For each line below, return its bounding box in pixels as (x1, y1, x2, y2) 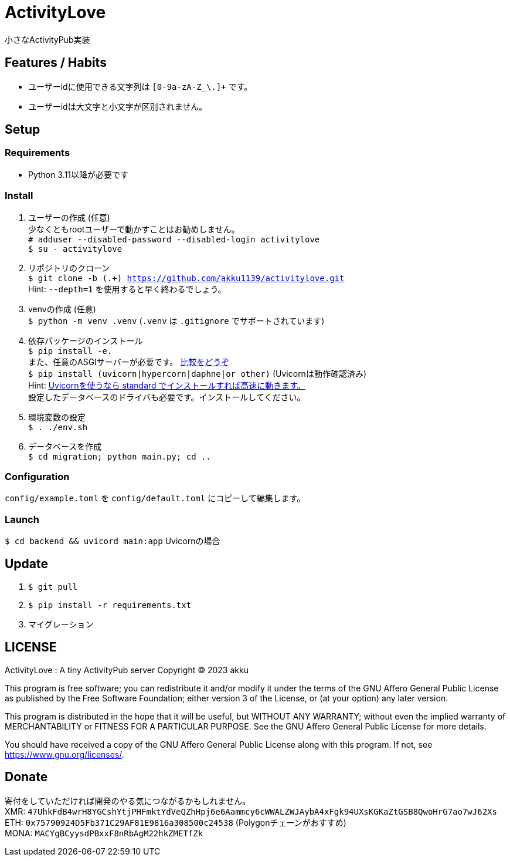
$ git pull (28, 582, 78, 592)
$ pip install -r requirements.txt (28, 600, 192, 610)
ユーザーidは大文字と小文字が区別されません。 (28, 101, 208, 112)
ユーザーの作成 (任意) (28, 212, 110, 222)
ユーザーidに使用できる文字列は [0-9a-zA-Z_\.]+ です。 (28, 81, 253, 92)
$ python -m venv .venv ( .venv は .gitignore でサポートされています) (28, 315, 325, 326)
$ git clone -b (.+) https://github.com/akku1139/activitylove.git (28, 273, 345, 283)
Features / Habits (5, 55, 107, 70)
